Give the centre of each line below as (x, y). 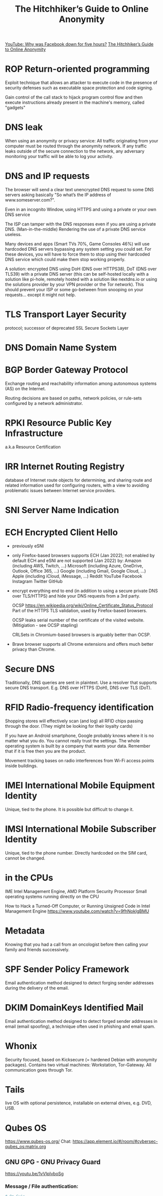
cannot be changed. (25, 858)
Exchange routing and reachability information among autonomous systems (81, 383)
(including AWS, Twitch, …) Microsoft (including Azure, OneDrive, (78, 566)
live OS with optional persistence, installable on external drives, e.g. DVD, (78, 1103)
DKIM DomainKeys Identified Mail (74, 1007)
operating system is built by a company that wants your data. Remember (78, 746)
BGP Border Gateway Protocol (67, 370)
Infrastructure (34, 433)
